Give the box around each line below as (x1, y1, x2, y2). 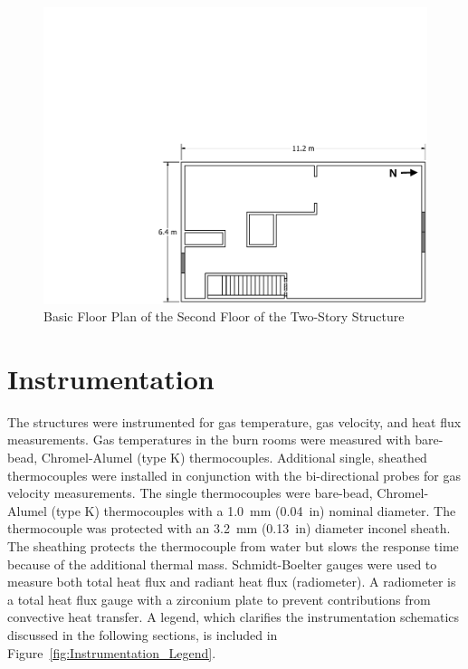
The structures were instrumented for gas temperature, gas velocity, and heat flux (7, 412, 462, 431)
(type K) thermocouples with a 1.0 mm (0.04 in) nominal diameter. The (51, 501, 456, 520)
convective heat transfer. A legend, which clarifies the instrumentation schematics (7, 607, 460, 626)
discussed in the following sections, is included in (7, 625, 278, 644)
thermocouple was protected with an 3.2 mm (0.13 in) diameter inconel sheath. (7, 519, 451, 538)
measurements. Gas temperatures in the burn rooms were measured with (7, 430, 411, 449)
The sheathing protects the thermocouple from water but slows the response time (7, 536, 459, 555)
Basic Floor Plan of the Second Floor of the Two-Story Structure (43, 307, 405, 326)
